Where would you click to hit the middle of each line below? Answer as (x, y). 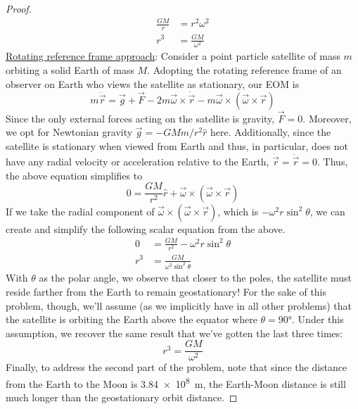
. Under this (318, 319)
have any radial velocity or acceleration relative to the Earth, (138, 162)
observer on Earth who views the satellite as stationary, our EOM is (153, 83)
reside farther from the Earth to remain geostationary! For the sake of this (166, 291)
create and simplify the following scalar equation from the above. (146, 228)
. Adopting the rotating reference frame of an (244, 69)
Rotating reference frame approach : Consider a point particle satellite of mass (173, 56)
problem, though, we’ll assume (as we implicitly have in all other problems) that (179, 305)
